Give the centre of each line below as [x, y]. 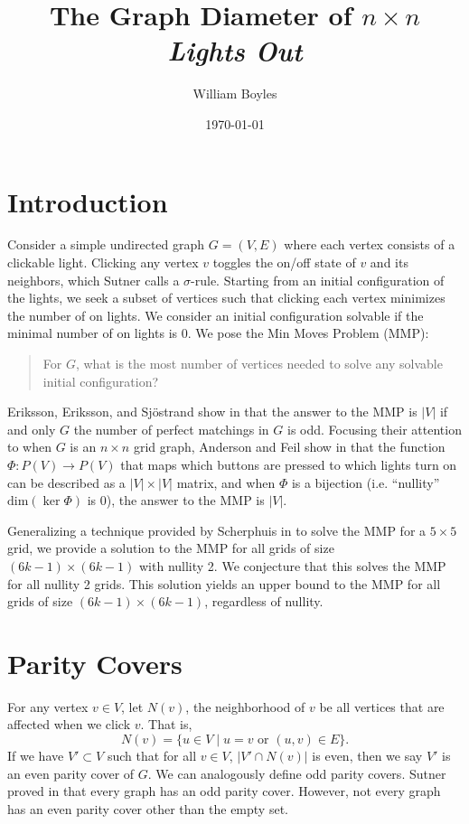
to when [29, 447]
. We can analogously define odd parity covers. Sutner [297, 773]
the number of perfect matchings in [171, 429]
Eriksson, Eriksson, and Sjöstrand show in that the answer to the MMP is [212, 412]
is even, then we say [367, 756]
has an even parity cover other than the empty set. [148, 808]
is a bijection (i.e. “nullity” [366, 482]
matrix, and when [226, 482]
